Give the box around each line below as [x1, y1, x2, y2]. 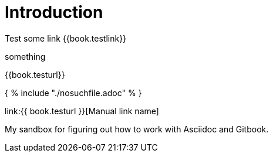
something [5, 51, 46, 62]
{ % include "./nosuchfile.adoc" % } [5, 87, 142, 98]
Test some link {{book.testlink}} [5, 33, 127, 43]
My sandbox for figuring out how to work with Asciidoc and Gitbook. [5, 124, 269, 134]
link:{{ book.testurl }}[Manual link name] [5, 105, 159, 116]
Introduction [5, 2, 103, 22]
